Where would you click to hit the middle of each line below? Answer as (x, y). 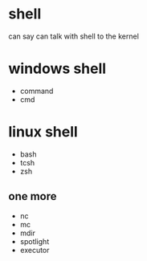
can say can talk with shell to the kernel (73, 36)
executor (35, 250)
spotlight (35, 241)
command (37, 91)
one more (33, 196)
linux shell (43, 132)
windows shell (57, 69)
